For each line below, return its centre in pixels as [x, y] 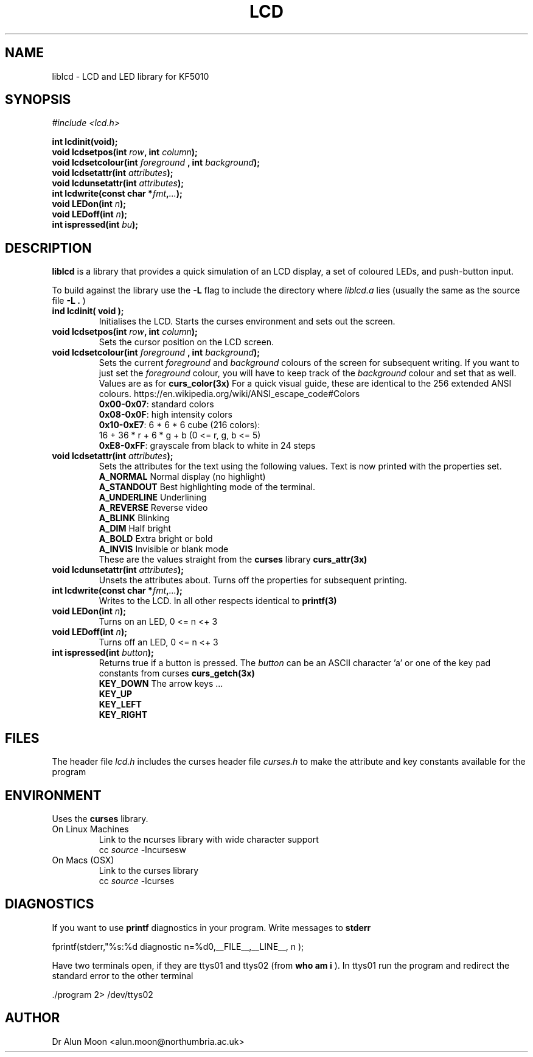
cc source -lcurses [137, 880]
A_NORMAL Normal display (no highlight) [182, 477]
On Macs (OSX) [83, 860]
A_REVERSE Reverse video [153, 508]
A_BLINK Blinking [134, 518]
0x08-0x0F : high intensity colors [165, 415]
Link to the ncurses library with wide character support [209, 839]
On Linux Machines [90, 829]
